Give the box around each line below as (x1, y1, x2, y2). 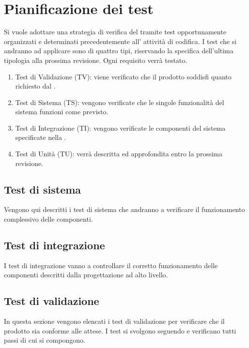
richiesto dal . (15, 81, 56, 91)
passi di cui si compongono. (4, 335, 85, 345)
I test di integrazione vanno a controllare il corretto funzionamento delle (4, 260, 218, 270)
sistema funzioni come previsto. (15, 106, 109, 117)
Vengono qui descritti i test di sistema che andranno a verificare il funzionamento (4, 204, 245, 214)
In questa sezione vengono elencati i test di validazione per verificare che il (4, 316, 225, 326)
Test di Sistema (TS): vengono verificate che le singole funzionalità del (15, 97, 224, 107)
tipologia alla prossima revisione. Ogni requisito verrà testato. (4, 55, 187, 65)
